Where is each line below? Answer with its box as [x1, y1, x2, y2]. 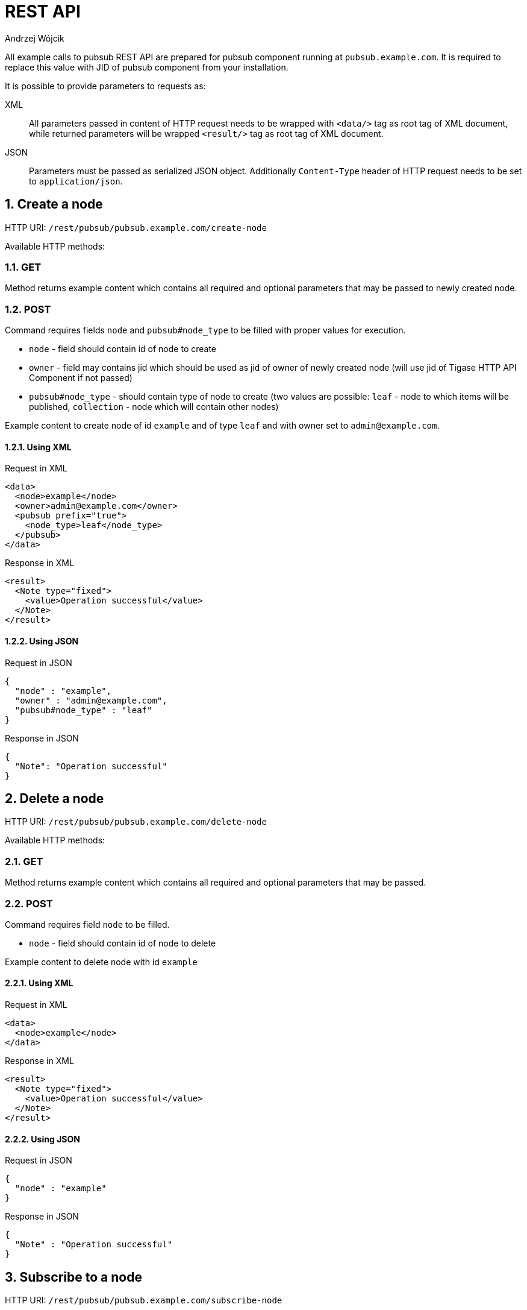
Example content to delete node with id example [5, 956, 198, 967]
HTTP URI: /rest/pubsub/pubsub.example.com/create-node [5, 222, 267, 233]
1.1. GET [5, 260, 42, 273]
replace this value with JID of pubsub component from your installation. [5, 61, 288, 72]
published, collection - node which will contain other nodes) [29, 402, 279, 412]
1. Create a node [5, 197, 103, 212]
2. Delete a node [5, 790, 104, 806]
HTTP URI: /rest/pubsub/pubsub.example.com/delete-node [5, 816, 267, 827]
